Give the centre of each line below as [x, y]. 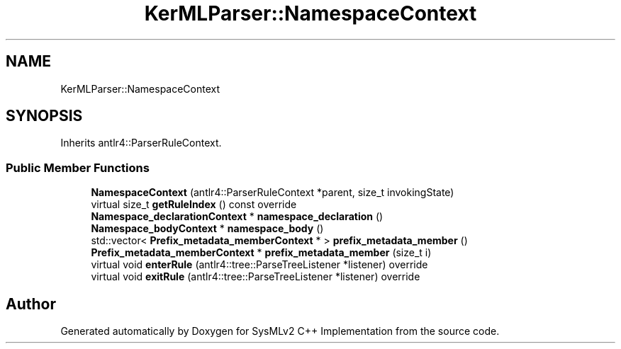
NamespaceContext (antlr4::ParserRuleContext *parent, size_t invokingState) [273, 193]
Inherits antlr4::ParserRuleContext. [141, 143]
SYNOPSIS [44, 116]
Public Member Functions [78, 167]
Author [31, 304]
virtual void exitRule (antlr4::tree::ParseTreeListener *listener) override [256, 277]
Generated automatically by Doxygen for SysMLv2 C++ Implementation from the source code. [280, 331]
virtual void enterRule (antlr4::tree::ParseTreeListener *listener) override [259, 265]
